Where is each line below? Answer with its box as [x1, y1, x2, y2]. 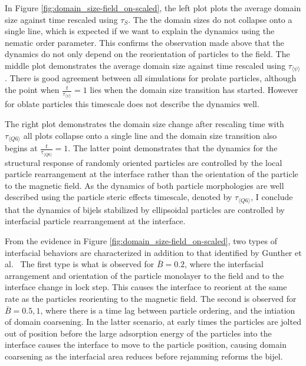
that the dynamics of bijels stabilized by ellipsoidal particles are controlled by [5, 203, 285, 215]
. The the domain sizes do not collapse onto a [128, 13, 292, 25]
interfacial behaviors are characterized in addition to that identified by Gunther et [5, 246, 302, 258]
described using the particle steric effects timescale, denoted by [5, 191, 232, 203]
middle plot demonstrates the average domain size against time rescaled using [5, 59, 286, 71]
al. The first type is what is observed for [5, 258, 154, 270]
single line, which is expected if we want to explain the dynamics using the [5, 25, 275, 37]
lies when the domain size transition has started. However [90, 84, 298, 96]
